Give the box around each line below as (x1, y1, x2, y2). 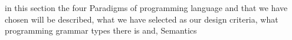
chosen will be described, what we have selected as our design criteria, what (5, 13, 278, 25)
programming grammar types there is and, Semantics (5, 24, 197, 37)
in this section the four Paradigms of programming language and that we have (5, 2, 288, 13)
